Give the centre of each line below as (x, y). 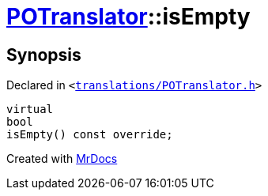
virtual (30, 109)
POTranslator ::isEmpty (128, 17)
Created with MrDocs (62, 159)
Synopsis (44, 55)
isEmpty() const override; (90, 135)
